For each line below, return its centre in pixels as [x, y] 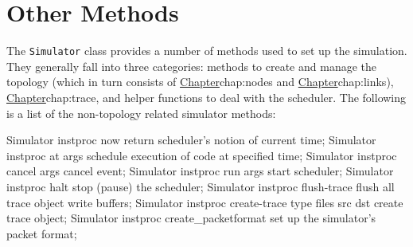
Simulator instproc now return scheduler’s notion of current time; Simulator [191, 140]
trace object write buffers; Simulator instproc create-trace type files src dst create [205, 202]
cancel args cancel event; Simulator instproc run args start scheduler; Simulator [200, 171]
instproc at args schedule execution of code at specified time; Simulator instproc [202, 155]
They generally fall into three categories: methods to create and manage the [191, 66]
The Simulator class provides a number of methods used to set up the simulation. [207, 51]
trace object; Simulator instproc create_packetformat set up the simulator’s [191, 218]
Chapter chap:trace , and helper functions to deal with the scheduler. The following [206, 97]
